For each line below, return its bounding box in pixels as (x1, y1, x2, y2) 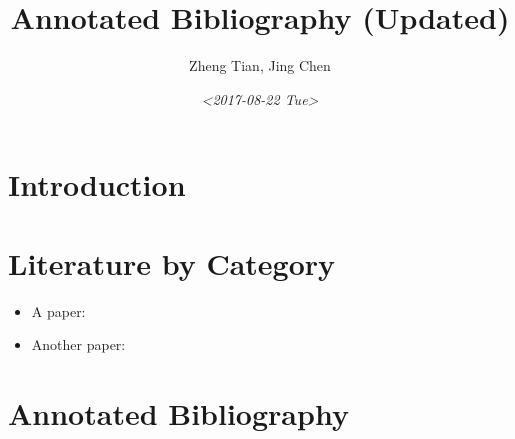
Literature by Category (8, 242, 336, 283)
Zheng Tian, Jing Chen (189, 55, 331, 76)
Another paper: (31, 334, 126, 355)
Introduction (8, 164, 186, 205)
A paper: (31, 300, 86, 321)
